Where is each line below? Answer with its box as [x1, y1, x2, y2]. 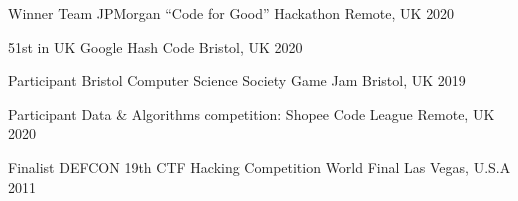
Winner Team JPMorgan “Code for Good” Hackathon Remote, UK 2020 [8, 3, 455, 23]
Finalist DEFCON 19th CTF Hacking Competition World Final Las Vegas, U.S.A [8, 156, 511, 177]
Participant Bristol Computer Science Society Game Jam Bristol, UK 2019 [8, 70, 466, 91]
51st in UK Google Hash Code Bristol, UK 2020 [8, 36, 303, 57]
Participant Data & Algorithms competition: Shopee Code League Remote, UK [8, 103, 495, 124]
